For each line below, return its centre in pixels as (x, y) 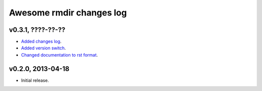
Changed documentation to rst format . (59, 55)
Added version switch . (43, 48)
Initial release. (35, 80)
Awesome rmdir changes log (68, 13)
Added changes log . (41, 42)
